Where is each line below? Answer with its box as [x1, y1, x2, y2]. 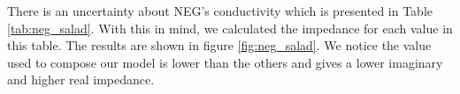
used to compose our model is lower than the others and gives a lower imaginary [7, 53, 443, 71]
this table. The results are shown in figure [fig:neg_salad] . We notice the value [7, 36, 432, 54]
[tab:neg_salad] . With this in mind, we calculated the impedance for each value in [7, 18, 453, 37]
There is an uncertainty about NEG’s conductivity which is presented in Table [7, 2, 433, 19]
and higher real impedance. [7, 70, 155, 89]
